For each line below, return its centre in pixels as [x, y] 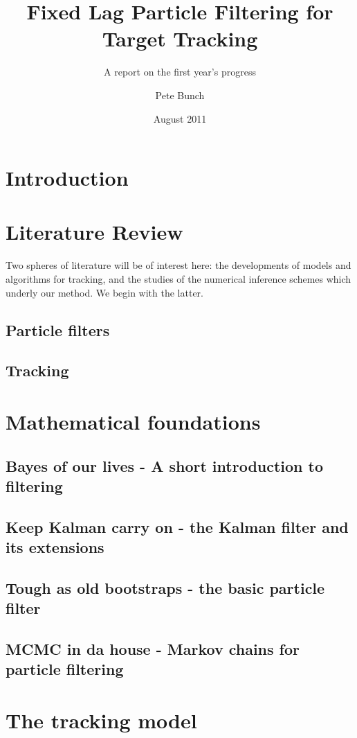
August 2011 [180, 118]
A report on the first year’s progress [180, 72]
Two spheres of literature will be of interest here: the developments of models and [178, 265]
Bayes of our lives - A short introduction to [165, 465]
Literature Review [94, 232]
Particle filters [58, 330]
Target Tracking [180, 38]
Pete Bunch [180, 95]
